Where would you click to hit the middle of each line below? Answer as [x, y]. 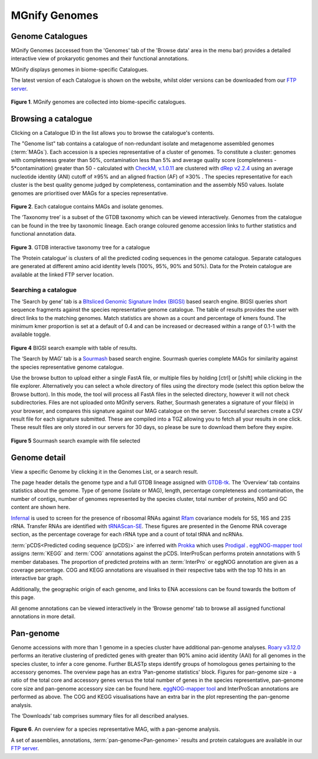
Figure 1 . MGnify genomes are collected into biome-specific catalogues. [99, 102]
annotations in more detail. [43, 616]
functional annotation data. [44, 234]
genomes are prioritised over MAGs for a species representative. [89, 193]
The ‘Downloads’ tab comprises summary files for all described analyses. [100, 715]
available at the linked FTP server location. [62, 275]
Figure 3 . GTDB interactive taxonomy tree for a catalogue [80, 247]
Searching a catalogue [44, 290]
